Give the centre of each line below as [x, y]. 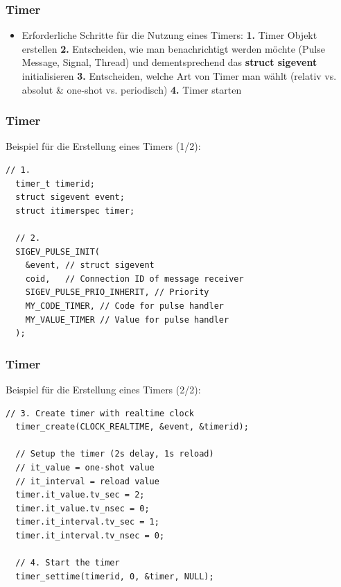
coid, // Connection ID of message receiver [134, 279]
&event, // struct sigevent [90, 265]
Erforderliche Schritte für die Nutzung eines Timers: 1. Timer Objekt [169, 35]
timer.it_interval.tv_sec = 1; [87, 522]
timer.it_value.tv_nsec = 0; [82, 508]
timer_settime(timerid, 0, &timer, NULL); [115, 576]
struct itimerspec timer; [75, 211]
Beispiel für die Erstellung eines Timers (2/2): [103, 389]
